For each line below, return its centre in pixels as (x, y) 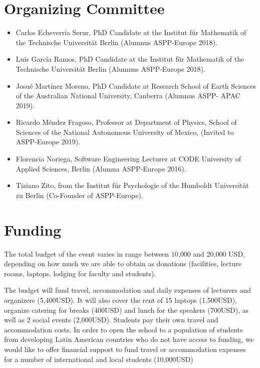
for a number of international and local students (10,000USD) (99, 359)
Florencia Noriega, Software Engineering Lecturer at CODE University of (128, 159)
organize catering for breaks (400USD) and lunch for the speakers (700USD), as (126, 310)
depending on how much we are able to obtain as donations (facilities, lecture (123, 263)
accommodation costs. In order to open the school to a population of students (123, 329)
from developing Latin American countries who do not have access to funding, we (129, 339)
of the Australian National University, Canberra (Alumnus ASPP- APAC (128, 96)
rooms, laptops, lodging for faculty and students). (80, 273)
